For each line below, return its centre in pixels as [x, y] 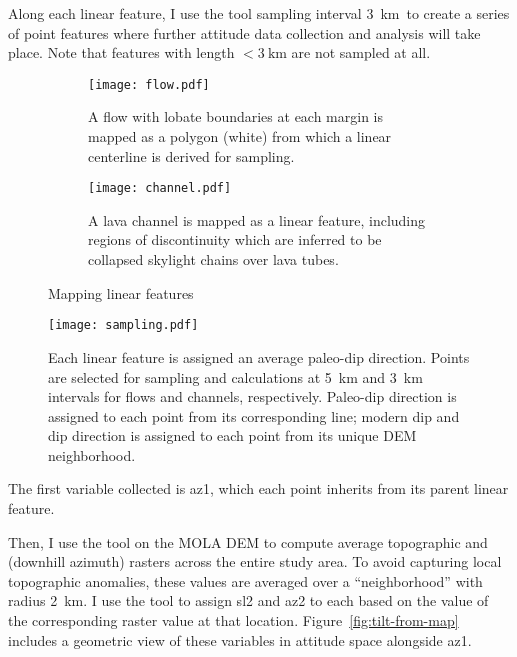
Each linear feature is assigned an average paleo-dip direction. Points [259, 356]
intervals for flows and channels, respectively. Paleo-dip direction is [252, 396]
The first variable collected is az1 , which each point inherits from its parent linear [258, 488]
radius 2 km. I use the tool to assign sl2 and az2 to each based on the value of [248, 600]
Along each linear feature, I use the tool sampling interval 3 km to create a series [259, 13]
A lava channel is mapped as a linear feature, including [257, 219]
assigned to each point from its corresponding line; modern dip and [254, 415]
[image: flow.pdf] [149, 84]
